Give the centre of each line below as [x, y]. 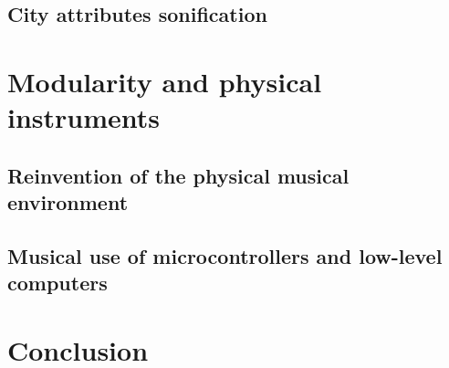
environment [68, 202]
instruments [84, 117]
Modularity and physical [165, 81]
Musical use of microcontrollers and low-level [225, 255]
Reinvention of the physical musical [178, 175]
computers [57, 283]
